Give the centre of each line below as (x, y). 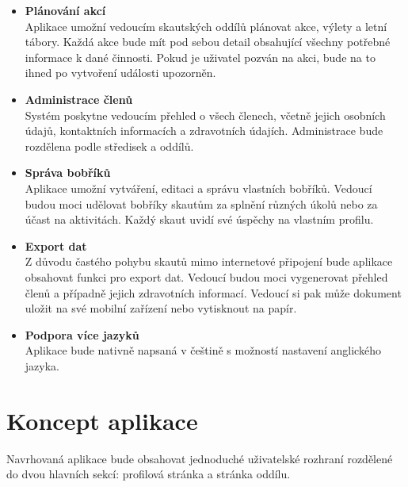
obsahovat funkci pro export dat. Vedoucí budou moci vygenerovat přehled (206, 276)
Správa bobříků (68, 173)
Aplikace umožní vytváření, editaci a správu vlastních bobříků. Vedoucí (198, 188)
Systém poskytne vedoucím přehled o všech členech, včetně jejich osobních (205, 115)
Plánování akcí (65, 10)
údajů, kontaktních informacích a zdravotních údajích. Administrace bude (204, 130)
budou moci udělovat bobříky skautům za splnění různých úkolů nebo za (201, 203)
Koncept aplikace (102, 420)
